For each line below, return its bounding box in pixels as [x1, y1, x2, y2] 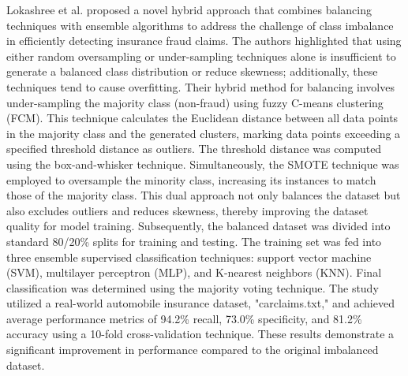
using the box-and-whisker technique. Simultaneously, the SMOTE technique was [6, 155, 399, 172]
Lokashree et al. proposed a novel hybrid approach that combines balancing [6, 2, 372, 17]
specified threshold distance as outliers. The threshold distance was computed [6, 140, 382, 157]
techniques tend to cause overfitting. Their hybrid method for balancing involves [6, 78, 395, 95]
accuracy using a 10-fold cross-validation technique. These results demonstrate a [6, 326, 395, 342]
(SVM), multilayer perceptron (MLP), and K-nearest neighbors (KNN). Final [6, 264, 382, 281]
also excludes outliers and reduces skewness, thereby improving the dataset [6, 202, 369, 218]
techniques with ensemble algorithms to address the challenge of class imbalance [6, 17, 394, 33]
